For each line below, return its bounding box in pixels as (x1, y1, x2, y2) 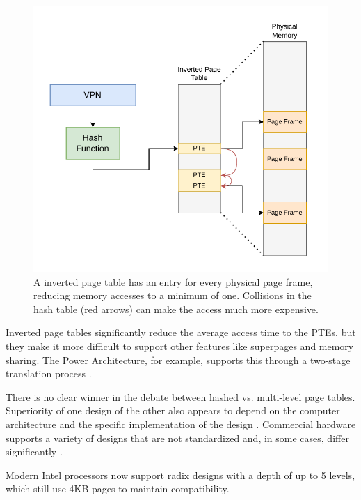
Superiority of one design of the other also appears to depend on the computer (6, 403, 340, 418)
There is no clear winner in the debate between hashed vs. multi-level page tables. (6, 389, 355, 404)
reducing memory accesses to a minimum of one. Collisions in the (33, 288, 312, 303)
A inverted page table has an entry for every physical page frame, (33, 274, 313, 289)
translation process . (6, 366, 92, 381)
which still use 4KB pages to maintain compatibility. (6, 481, 230, 496)
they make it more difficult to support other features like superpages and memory (6, 339, 354, 354)
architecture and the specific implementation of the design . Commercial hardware (6, 416, 356, 431)
